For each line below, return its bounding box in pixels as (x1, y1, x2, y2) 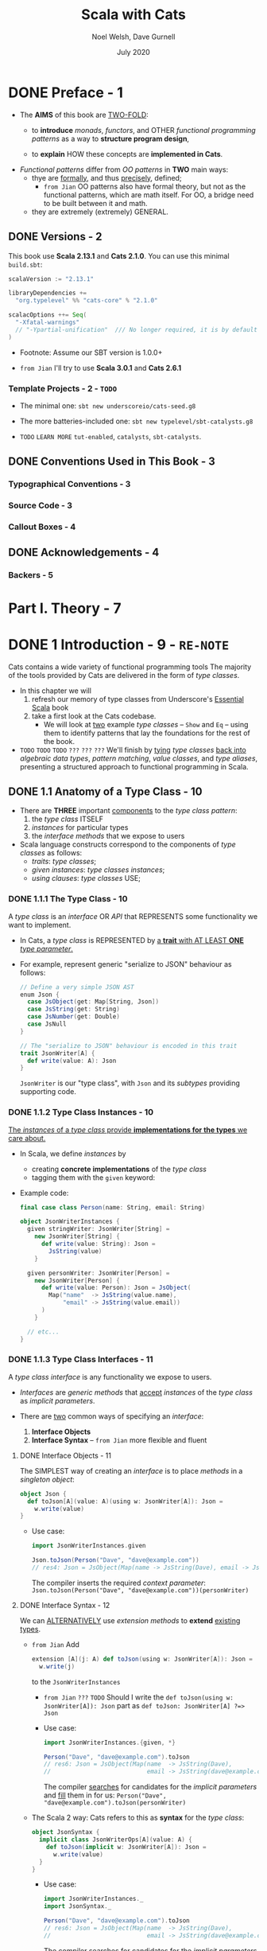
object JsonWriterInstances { (19, 1217, 121, 1226)
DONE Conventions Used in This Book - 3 (8, 455, 216, 469)
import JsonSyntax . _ (43, 1902, 112, 1910)
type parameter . (19, 944, 74, 953)
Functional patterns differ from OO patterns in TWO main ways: (19, 165, 229, 174)
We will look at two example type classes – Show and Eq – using (43, 719, 249, 729)
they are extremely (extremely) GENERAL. (31, 207, 169, 216)
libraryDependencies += (8, 289, 87, 298)
